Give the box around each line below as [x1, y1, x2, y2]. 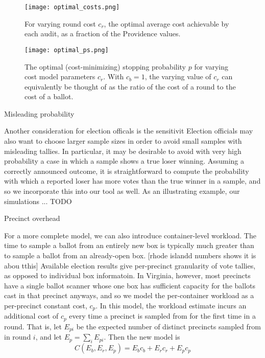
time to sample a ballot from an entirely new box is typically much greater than [4, 240, 254, 251]
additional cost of [4, 310, 59, 321]
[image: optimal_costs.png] [25, 4, 120, 11]
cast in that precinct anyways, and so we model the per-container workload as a [4, 290, 254, 301]
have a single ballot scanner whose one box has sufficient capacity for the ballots [4, 280, 256, 290]
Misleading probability [4, 108, 75, 119]
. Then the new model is [104, 331, 180, 342]
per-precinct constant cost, [4, 300, 87, 310]
